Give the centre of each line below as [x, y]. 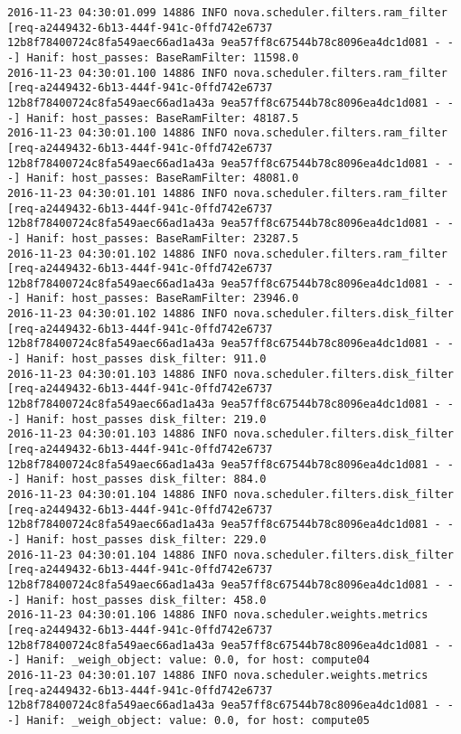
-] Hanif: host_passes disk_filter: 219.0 [137, 419]
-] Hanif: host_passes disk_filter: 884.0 [137, 480]
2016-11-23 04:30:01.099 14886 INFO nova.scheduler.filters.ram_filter [227, 13]
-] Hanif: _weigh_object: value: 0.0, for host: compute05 [188, 720]
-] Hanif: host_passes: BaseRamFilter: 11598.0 [153, 57]
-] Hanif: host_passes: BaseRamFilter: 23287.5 [153, 238]
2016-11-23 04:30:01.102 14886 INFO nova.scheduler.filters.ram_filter [227, 254]
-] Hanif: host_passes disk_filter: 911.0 [137, 359]
